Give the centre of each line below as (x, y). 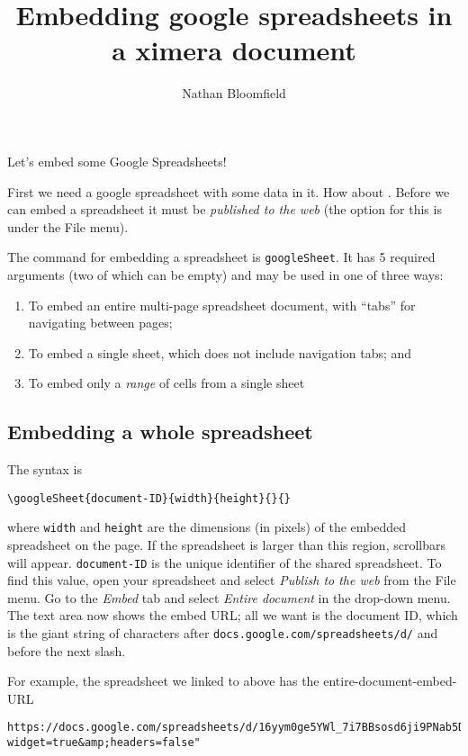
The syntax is (45, 469)
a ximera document (234, 50)
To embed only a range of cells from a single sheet (166, 383)
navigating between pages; (100, 323)
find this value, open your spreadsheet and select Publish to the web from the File (232, 580)
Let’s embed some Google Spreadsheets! (117, 161)
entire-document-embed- (390, 681)
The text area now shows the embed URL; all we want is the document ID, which (233, 615)
